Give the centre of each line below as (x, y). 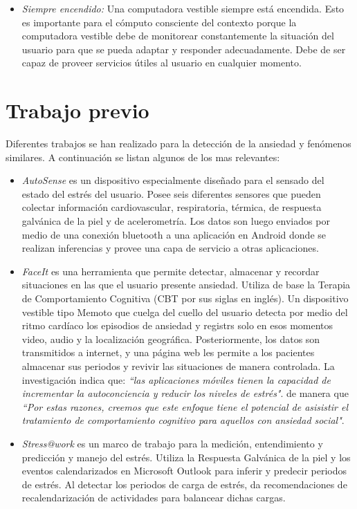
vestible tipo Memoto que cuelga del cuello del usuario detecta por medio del (185, 312)
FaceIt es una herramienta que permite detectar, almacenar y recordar (171, 271)
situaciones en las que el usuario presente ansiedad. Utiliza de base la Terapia (186, 285)
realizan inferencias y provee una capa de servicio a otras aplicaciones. (170, 248)
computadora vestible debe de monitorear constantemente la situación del (178, 36)
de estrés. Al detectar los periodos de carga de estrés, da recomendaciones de (184, 484)
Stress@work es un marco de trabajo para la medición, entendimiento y (172, 443)
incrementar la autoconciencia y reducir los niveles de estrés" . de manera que (185, 393)
